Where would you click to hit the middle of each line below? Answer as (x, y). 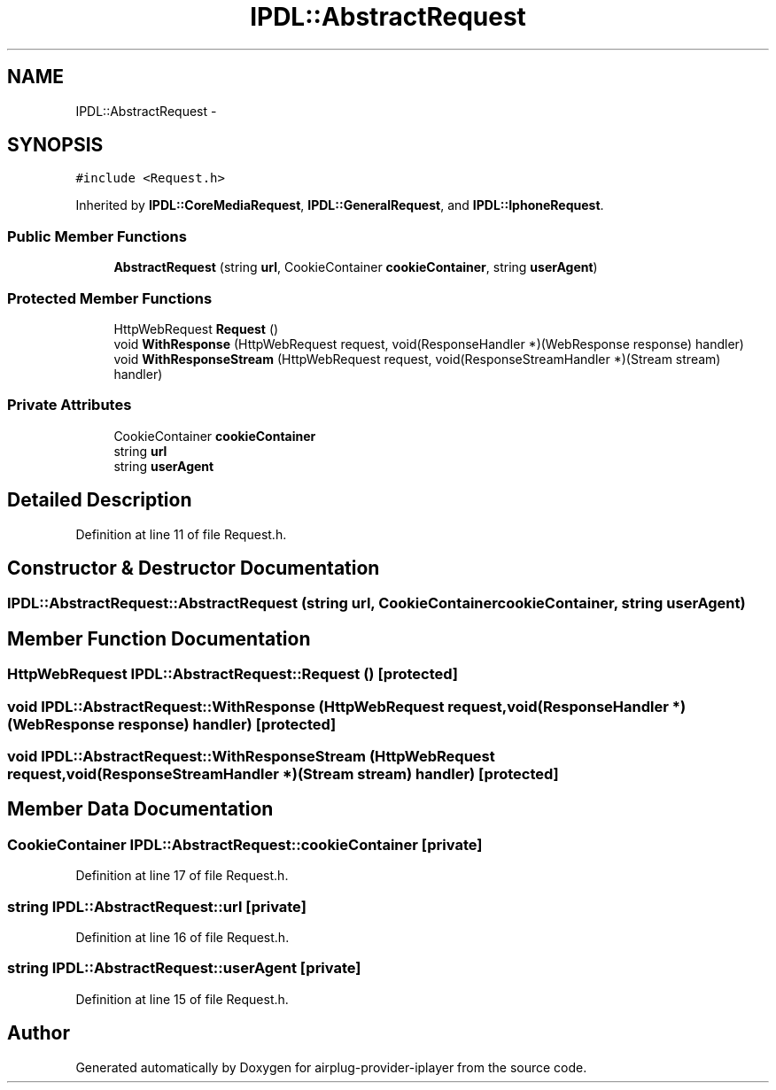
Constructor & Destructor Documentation (194, 568)
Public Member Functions (97, 236)
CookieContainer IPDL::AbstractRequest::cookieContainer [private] (245, 844)
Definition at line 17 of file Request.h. (182, 876)
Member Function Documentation (159, 638)
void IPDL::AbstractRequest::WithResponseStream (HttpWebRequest (251, 756)
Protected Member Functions (110, 298)
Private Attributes (70, 405)
